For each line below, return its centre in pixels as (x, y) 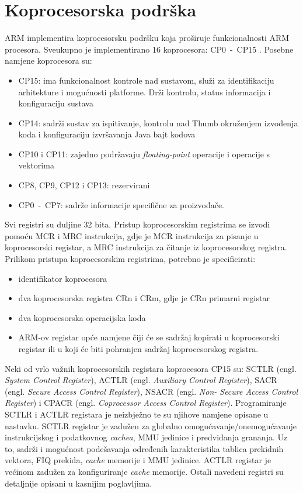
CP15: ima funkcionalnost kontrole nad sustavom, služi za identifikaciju (146, 80)
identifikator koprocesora (63, 278)
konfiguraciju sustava (56, 103)
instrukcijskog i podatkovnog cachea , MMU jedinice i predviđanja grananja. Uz (146, 437)
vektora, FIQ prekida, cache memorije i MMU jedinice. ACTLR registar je (138, 460)
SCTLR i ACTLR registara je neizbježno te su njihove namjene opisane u (137, 414)
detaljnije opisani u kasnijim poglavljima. (79, 483)
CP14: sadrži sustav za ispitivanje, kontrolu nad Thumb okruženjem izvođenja (158, 123)
